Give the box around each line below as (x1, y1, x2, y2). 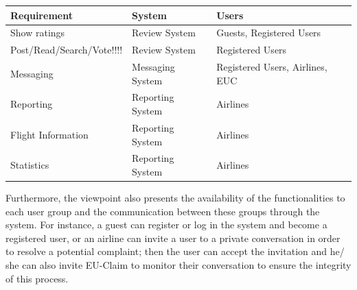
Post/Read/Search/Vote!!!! (10, 43, 123, 57)
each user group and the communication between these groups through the (5, 204, 320, 218)
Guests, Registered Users (216, 25, 321, 40)
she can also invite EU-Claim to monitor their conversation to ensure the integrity (5, 258, 352, 271)
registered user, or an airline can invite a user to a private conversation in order (5, 230, 341, 245)
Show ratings (10, 25, 65, 40)
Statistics (10, 158, 49, 172)
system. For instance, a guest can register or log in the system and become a (5, 217, 327, 232)
